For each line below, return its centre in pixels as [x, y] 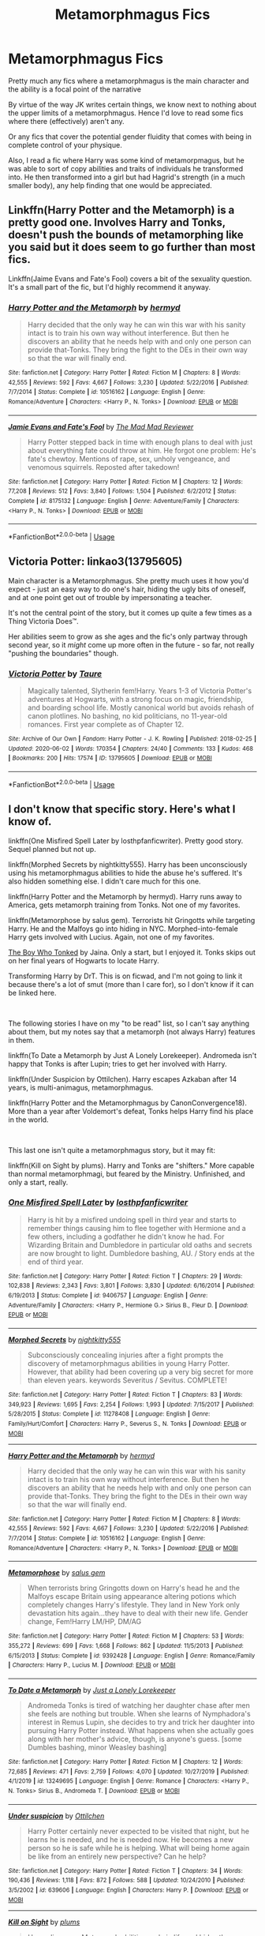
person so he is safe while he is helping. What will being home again [138, 1848]
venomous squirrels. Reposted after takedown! [103, 467]
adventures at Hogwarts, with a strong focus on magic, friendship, [135, 700]
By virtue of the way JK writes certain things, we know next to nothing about [132, 104]
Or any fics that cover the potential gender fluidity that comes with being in [130, 137]
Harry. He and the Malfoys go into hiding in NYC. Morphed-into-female [123, 929]
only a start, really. [38, 1182]
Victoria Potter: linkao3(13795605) [95, 562]
